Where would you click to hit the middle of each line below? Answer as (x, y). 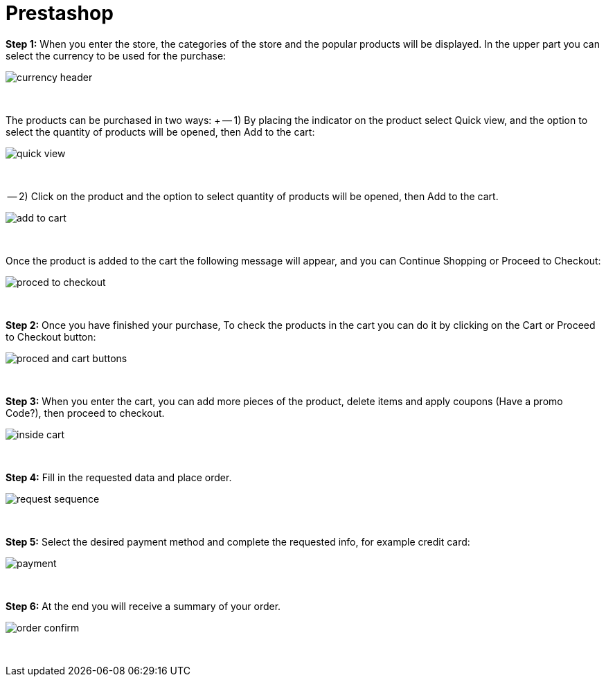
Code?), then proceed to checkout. (85, 413)
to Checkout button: (51, 336)
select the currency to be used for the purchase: (116, 55)
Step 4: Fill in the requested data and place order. (119, 477)
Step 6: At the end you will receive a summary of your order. (143, 606)
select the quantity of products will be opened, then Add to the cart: (160, 132)
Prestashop (60, 13)
